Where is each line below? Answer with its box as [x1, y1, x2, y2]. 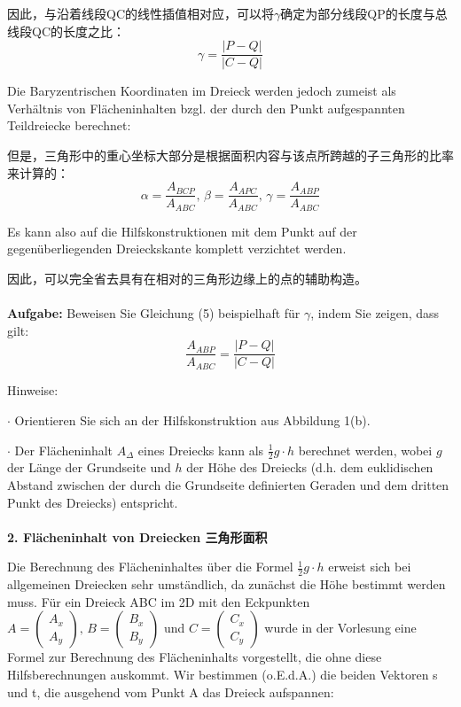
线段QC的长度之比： [7, 21, 125, 40]
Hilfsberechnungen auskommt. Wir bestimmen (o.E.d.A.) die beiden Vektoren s [7, 664, 438, 683]
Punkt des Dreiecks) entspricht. [7, 493, 178, 511]
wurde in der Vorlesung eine [264, 618, 417, 637]
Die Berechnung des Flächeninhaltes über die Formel [7, 557, 293, 576]
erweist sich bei [328, 557, 411, 576]
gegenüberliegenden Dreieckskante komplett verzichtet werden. [7, 239, 347, 258]
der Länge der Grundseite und [7, 458, 171, 477]
